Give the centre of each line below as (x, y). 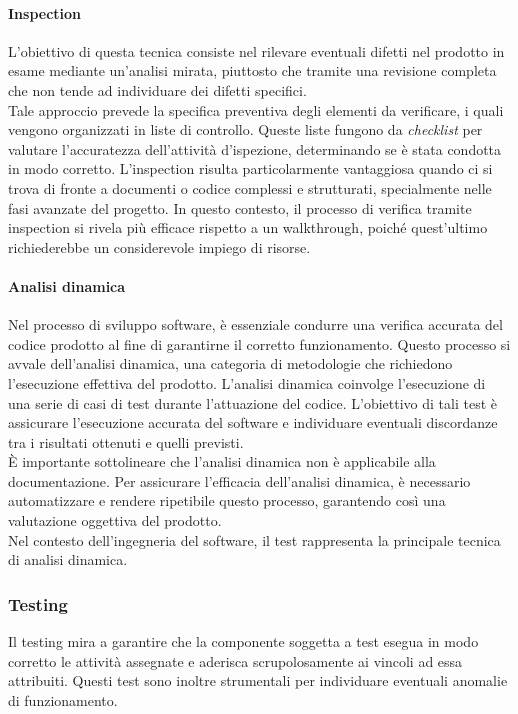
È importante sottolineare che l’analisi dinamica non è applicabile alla (222, 461)
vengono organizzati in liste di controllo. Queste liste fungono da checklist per (245, 129)
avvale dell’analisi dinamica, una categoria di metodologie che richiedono (230, 363)
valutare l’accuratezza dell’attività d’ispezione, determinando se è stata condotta (255, 148)
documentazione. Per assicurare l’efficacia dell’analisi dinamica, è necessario (239, 480)
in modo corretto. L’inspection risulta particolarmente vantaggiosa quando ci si (250, 168)
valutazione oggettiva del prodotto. (115, 520)
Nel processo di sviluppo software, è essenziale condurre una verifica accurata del (255, 324)
